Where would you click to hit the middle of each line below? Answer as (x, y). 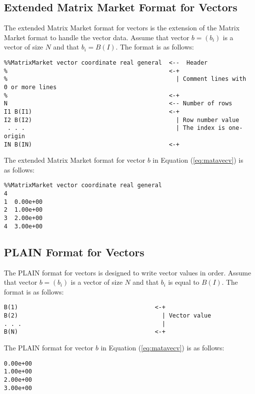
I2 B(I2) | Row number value (122, 120)
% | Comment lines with (125, 79)
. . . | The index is (116, 128)
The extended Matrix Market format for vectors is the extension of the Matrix (122, 28)
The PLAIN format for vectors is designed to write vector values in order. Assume (127, 272)
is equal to (184, 282)
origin (14, 136)
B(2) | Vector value (108, 315)
